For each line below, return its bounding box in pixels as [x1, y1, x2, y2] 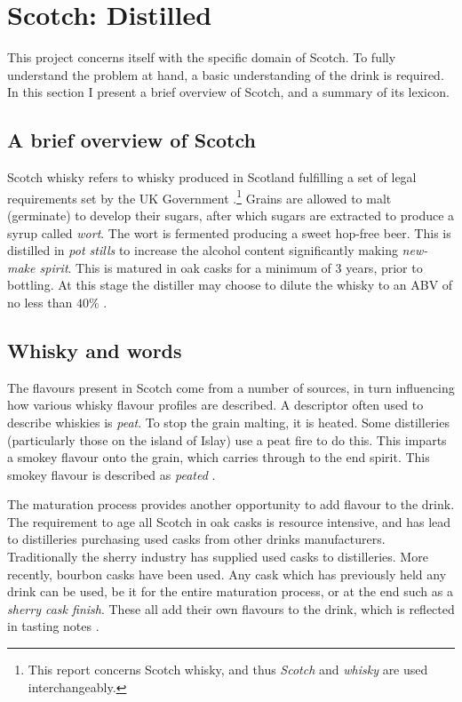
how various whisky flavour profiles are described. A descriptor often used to [7, 395, 424, 414]
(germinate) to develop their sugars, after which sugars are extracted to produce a [7, 205, 455, 224]
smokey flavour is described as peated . [7, 465, 216, 483]
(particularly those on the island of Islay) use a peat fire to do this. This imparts [7, 430, 447, 449]
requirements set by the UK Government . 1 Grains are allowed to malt [7, 186, 392, 207]
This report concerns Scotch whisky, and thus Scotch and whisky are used [28, 660, 428, 679]
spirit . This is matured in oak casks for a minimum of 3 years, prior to [39, 258, 423, 276]
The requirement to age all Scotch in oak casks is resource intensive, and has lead [7, 512, 451, 530]
